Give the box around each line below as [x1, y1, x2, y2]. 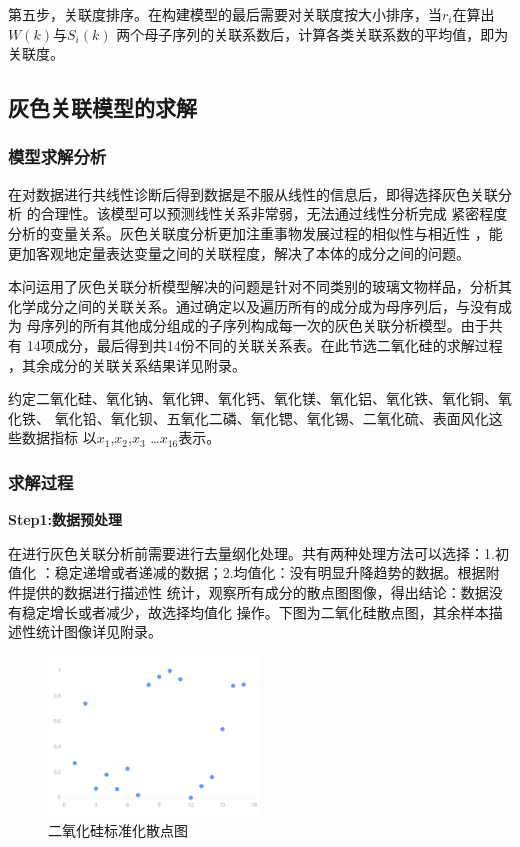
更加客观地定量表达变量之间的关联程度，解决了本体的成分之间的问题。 [8, 242, 470, 263]
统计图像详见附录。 [35, 621, 162, 642]
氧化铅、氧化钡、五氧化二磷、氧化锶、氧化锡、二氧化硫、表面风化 [54, 407, 489, 428]
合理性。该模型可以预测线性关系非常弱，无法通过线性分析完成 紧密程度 [40, 203, 508, 224]
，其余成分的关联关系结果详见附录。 [8, 354, 246, 375]
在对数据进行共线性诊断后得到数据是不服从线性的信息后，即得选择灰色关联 [8, 183, 498, 204]
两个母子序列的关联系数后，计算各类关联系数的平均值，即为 [116, 23, 509, 44]
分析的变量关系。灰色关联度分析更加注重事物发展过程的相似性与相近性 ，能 [8, 222, 503, 243]
